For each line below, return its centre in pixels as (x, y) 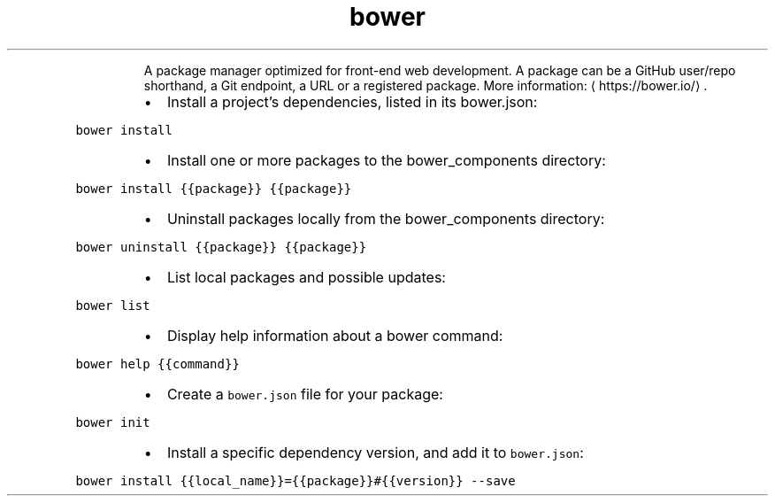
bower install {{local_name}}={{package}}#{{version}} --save (295, 480)
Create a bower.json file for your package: (305, 394)
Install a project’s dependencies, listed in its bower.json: (352, 101)
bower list (113, 305)
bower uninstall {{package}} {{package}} (221, 247)
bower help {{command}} (157, 364)
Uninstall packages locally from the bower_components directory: (386, 218)
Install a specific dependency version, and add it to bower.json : (375, 452)
